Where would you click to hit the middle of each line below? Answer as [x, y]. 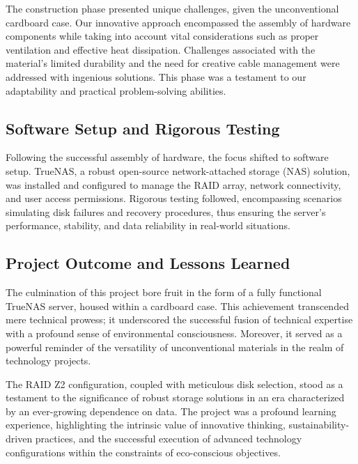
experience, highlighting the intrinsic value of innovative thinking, [146, 425]
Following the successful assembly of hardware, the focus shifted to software [167, 157]
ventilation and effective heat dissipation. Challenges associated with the [161, 49]
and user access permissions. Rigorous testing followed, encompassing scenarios [174, 198]
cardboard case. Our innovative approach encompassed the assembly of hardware [178, 22]
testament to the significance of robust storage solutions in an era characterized [175, 397]
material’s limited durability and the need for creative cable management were [173, 63]
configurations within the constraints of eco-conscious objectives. [143, 452]
